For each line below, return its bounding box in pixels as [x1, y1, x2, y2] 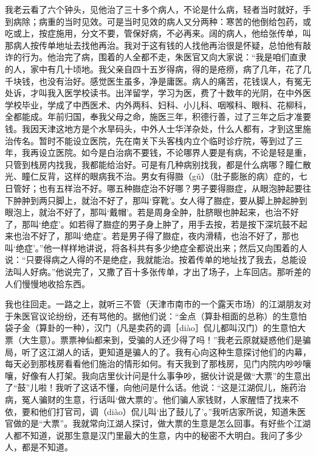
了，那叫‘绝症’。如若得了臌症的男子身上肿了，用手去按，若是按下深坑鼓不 [5, 217, 299, 230]
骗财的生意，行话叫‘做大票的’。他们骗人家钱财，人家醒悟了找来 [38, 393, 290, 405]
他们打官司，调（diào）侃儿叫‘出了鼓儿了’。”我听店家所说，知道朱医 [38, 405, 306, 417]
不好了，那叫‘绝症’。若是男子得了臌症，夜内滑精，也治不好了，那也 [30, 229, 299, 242]
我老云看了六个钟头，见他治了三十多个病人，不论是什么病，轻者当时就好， [5, 3, 303, 15]
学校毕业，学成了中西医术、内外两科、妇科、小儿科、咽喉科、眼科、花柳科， [5, 98, 311, 111]
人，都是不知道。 [5, 441, 73, 453]
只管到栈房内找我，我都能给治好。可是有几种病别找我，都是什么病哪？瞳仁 [5, 158, 303, 170]
